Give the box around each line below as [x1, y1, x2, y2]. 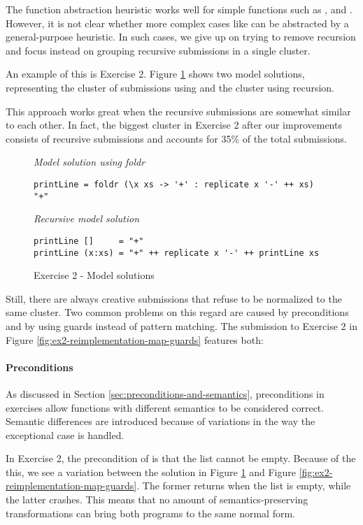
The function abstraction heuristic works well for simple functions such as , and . [6, 2, 353, 16]
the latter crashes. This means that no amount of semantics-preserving [6, 492, 308, 507]
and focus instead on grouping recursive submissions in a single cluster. [6, 43, 311, 57]
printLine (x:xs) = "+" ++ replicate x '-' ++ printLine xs [34, 247, 320, 258]
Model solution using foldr [34, 154, 145, 169]
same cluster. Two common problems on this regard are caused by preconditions [6, 305, 349, 319]
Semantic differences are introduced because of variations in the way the [6, 414, 315, 429]
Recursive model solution [34, 211, 140, 226]
